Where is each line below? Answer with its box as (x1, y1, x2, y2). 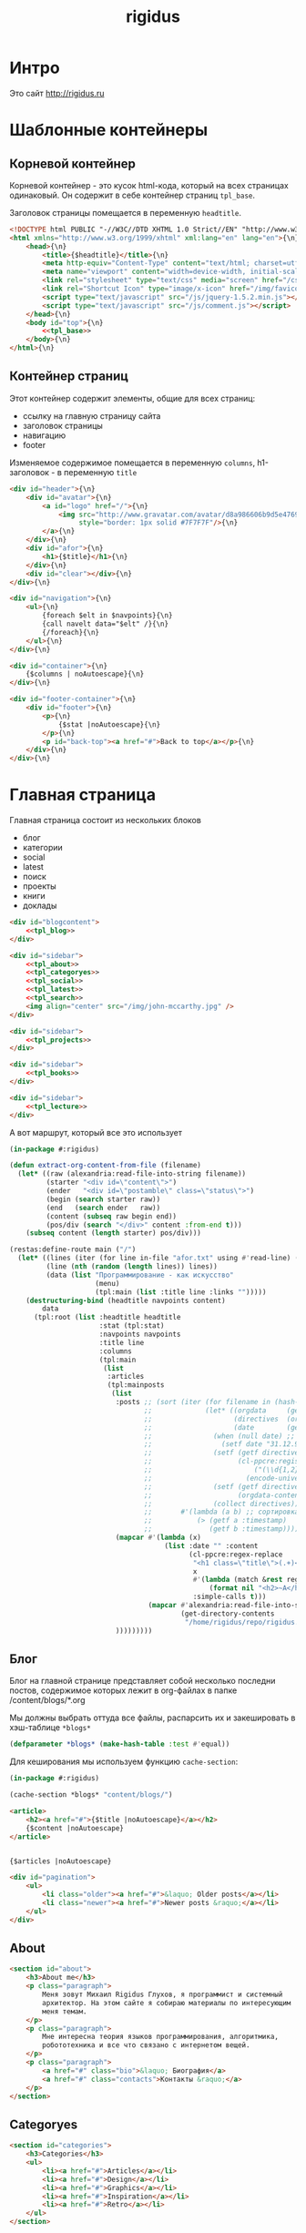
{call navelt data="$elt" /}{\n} (42, 619, 169, 628)
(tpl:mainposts (107, 1381, 166, 1390)
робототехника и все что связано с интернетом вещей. (42, 2041, 250, 2050)
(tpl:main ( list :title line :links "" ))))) (95, 1287, 267, 1297)
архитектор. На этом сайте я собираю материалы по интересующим (42, 1998, 291, 2007)
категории (22, 842, 64, 853)
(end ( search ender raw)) (46, 1203, 161, 1212)
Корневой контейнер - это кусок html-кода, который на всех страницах (9, 179, 289, 190)
